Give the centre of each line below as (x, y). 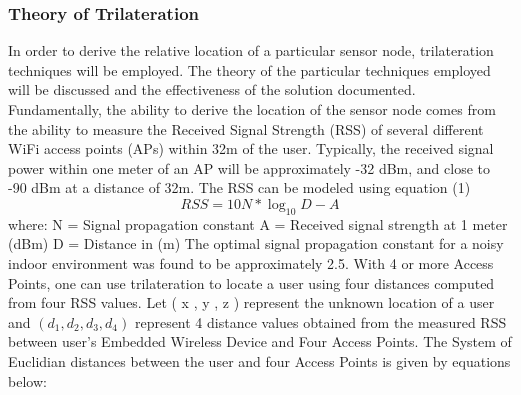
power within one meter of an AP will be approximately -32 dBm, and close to (249, 167)
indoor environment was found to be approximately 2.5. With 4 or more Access (251, 262)
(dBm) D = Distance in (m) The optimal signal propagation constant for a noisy (256, 243)
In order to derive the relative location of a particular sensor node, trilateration (251, 50)
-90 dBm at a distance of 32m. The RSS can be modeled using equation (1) (239, 187)
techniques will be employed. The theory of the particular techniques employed (249, 69)
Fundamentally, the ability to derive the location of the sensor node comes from (252, 109)
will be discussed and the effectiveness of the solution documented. (212, 89)
